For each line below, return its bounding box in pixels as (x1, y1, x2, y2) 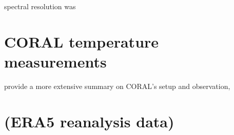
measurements (4, 51, 107, 72)
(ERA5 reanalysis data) (4, 110, 174, 131)
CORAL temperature (4, 31, 159, 52)
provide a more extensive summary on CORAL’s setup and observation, (4, 80, 230, 91)
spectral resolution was (4, 1, 76, 11)
